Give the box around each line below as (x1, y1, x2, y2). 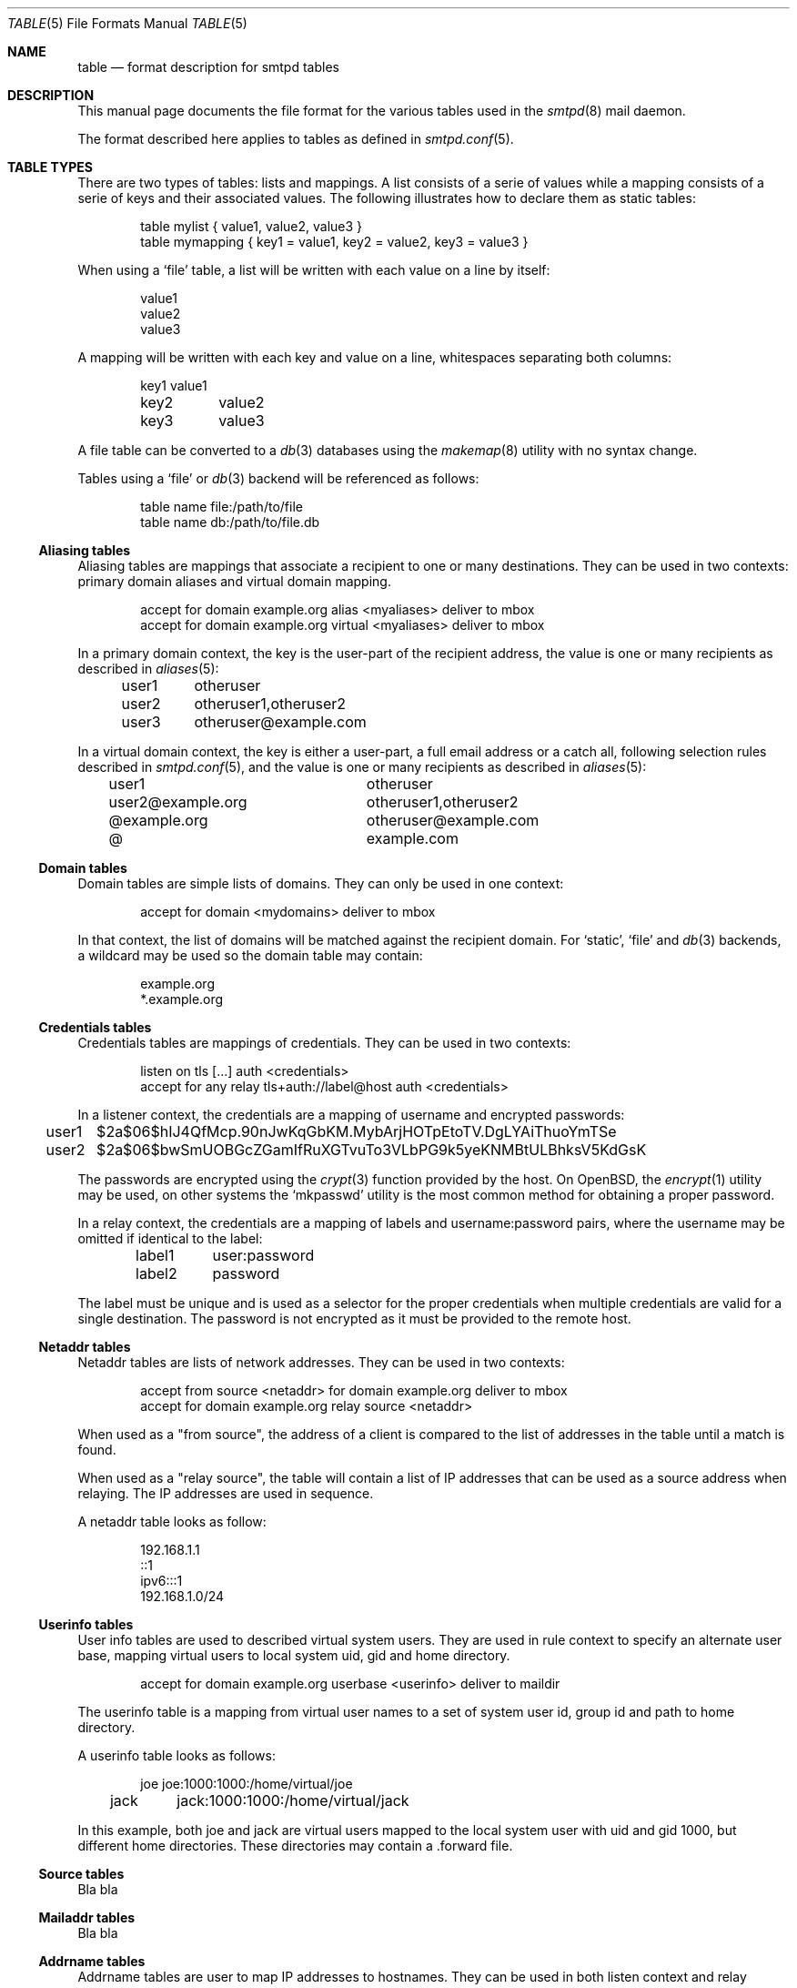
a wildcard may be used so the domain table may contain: (77, 948, 423, 963)
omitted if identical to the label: (77, 1231, 263, 1246)
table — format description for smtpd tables (77, 59, 339, 75)
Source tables (38, 1866, 125, 1881)
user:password (212, 1246, 315, 1264)
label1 (136, 1246, 175, 1264)
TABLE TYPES (7, 159, 93, 175)
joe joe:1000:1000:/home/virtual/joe (140, 1776, 353, 1791)
